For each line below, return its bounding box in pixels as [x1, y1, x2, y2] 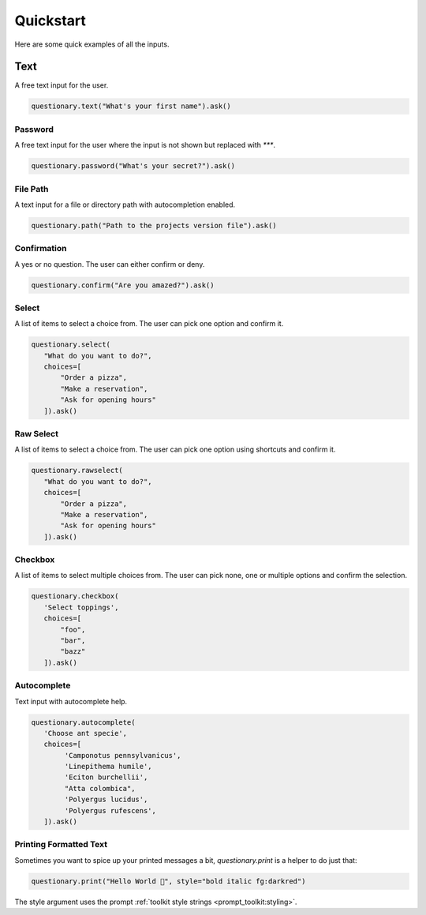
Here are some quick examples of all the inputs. [14, 39, 170, 49]
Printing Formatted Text [14, 839, 108, 850]
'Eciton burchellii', [64, 773, 148, 782]
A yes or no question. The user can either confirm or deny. [14, 259, 205, 268]
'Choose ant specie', [43, 729, 128, 737]
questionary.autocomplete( [31, 718, 136, 726]
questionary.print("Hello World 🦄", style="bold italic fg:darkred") [31, 876, 306, 886]
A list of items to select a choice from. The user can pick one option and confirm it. [14, 319, 284, 328]
